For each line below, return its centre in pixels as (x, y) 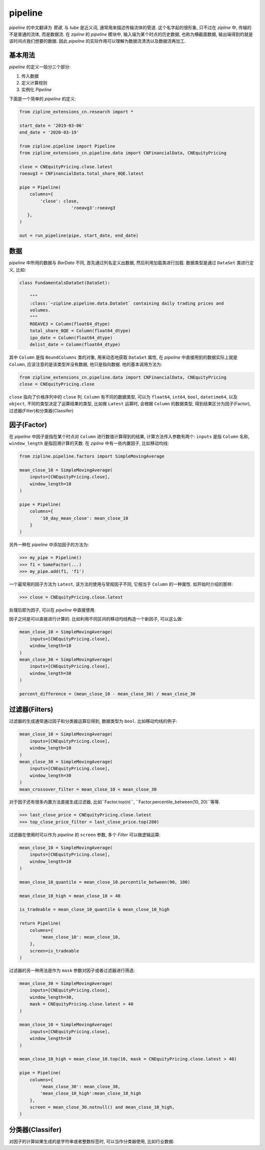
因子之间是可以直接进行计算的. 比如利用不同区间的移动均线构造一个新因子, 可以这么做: (96, 619)
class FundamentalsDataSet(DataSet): (65, 283)
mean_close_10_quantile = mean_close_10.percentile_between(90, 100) (105, 882)
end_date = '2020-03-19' (49, 132)
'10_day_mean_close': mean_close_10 (84, 518)
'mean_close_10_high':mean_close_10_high (91, 1094)
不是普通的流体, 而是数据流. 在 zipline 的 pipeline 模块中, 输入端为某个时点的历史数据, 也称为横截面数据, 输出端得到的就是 (131, 34)
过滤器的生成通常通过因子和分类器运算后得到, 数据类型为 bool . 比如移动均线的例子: (93, 721)
